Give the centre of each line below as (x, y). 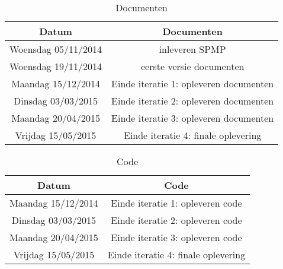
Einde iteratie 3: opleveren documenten (193, 118)
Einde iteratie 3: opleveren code (176, 237)
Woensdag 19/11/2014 (56, 66)
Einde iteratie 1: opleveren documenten (193, 83)
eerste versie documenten (192, 66)
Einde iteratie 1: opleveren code (176, 203)
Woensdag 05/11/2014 (56, 49)
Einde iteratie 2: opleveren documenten (193, 101)
